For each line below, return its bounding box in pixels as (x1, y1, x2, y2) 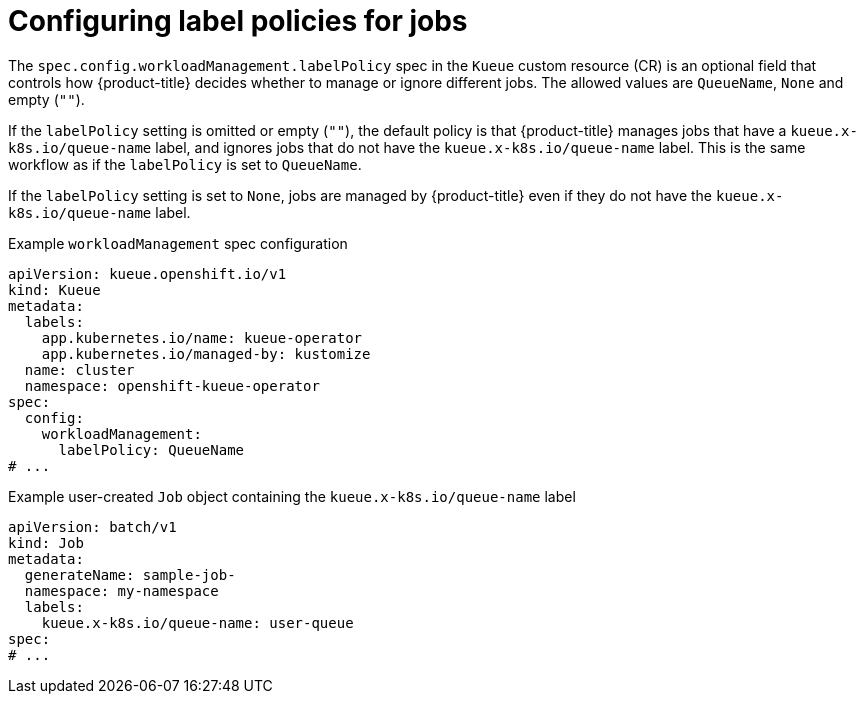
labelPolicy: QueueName (58, 441, 245, 458)
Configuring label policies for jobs (8, 4, 468, 38)
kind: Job (8, 534, 84, 551)
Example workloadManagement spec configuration (8, 234, 348, 252)
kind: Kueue (8, 281, 101, 298)
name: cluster (24, 361, 135, 378)
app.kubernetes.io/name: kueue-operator (41, 329, 363, 346)
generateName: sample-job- (24, 566, 236, 583)
